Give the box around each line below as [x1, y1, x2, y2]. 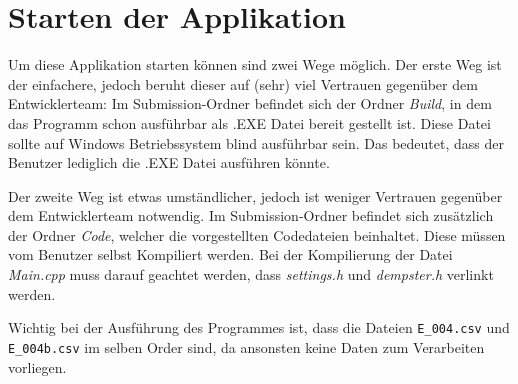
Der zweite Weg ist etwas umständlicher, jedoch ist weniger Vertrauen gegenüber [8, 185, 503, 206]
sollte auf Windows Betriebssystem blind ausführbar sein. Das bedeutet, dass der [8, 132, 504, 153]
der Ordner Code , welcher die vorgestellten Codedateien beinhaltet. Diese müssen [8, 224, 506, 245]
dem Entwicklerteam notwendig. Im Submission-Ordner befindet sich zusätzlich [8, 205, 494, 226]
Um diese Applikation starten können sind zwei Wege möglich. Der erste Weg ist [8, 54, 502, 75]
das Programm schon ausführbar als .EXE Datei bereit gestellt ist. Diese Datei [8, 112, 491, 133]
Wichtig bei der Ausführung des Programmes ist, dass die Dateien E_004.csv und [8, 317, 510, 338]
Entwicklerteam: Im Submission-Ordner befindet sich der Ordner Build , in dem [8, 93, 492, 114]
